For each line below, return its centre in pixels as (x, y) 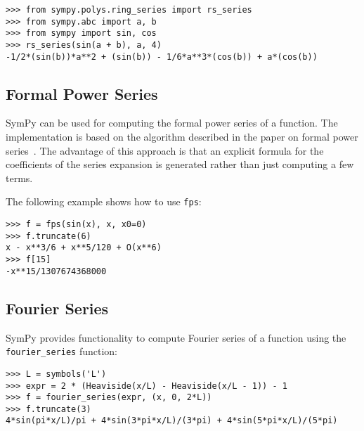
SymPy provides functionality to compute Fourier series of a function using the (176, 337)
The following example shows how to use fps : (104, 201)
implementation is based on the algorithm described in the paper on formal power (182, 137)
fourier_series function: (61, 351)
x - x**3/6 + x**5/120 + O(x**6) (84, 248)
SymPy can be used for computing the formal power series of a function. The (172, 123)
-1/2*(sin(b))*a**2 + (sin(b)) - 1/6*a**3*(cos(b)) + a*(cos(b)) (162, 57)
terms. (19, 178)
